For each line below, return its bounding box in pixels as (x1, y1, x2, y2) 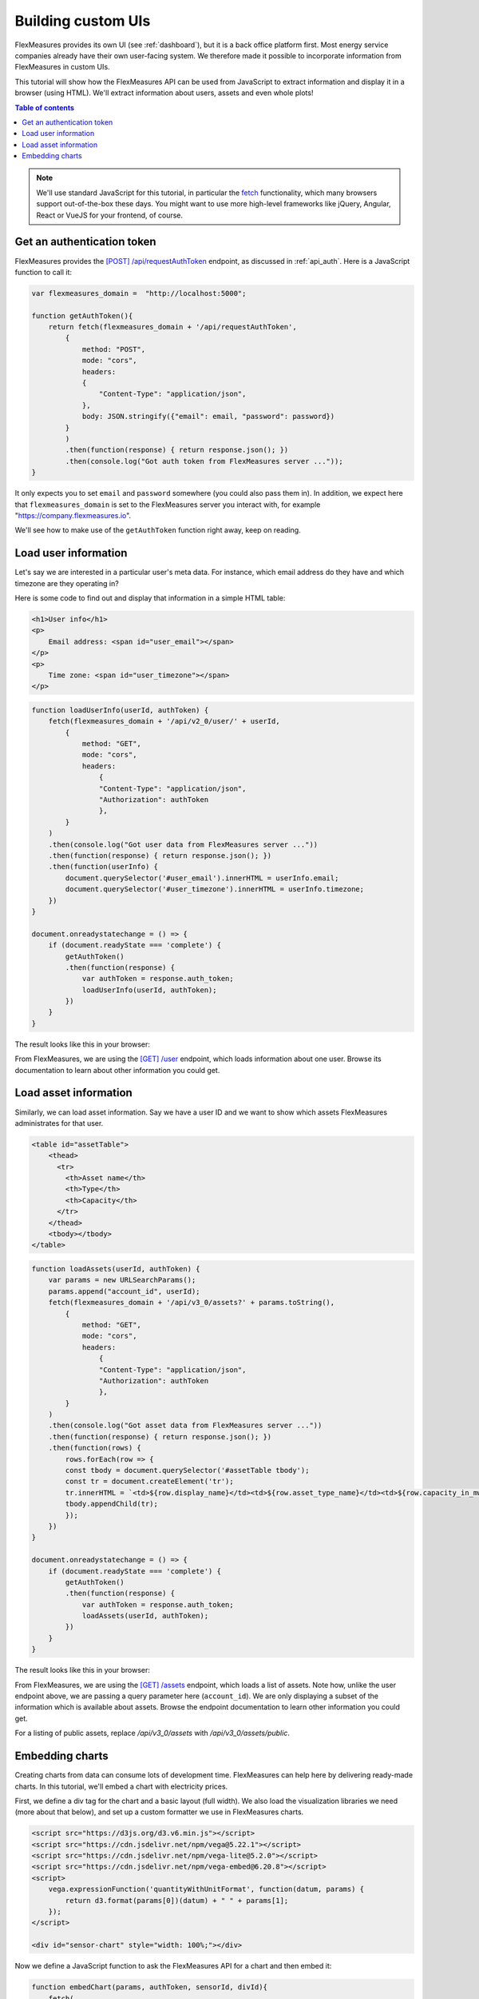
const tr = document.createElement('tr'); (65, 1477, 235, 1486)
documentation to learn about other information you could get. (14, 1065, 220, 1075)
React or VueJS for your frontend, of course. (36, 210, 184, 220)
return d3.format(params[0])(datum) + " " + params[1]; (65, 1896, 289, 1905)
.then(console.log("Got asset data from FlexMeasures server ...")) (48, 1421, 323, 1430)
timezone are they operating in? (14, 578, 119, 588)
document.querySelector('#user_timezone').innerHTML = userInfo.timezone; (65, 884, 365, 894)
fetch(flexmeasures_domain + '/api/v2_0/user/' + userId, (48, 716, 280, 726)
